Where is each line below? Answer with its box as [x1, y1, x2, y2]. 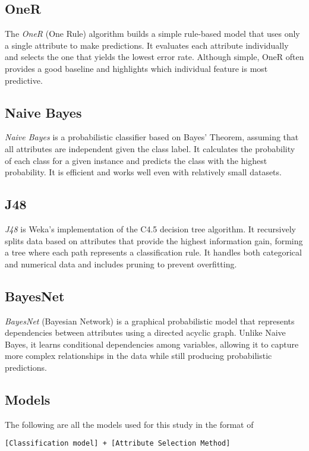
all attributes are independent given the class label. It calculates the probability [5, 142, 295, 154]
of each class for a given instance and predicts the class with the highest [5, 154, 267, 166]
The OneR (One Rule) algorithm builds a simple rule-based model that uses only [5, 27, 300, 40]
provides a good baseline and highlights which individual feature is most [5, 62, 268, 74]
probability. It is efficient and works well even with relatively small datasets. [5, 166, 282, 178]
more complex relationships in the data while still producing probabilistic [5, 349, 272, 362]
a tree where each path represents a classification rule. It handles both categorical [5, 246, 302, 258]
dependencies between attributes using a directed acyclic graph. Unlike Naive [5, 326, 286, 339]
